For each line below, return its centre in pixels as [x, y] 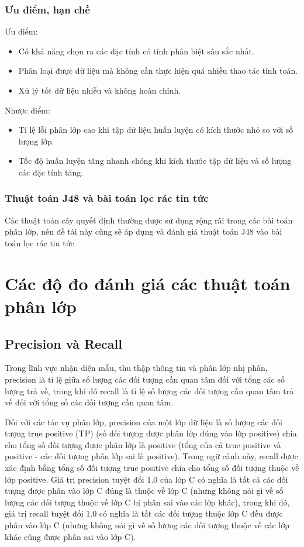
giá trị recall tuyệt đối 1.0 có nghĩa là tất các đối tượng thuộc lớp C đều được [144, 513]
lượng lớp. [36, 141]
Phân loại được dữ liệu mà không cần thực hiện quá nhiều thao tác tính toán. [158, 70]
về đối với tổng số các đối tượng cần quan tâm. [89, 402]
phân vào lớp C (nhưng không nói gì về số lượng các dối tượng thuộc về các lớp [147, 525]
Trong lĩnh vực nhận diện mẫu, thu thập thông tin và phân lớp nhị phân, [136, 368]
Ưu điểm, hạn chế [47, 9]
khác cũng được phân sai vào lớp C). [70, 536]
